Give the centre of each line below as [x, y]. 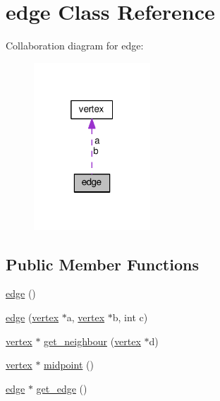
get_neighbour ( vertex [92, 341]
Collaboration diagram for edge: [75, 46]
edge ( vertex [32, 317]
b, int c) [130, 317]
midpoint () [69, 365]
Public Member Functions [102, 264]
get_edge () [62, 388]
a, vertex [86, 317]
